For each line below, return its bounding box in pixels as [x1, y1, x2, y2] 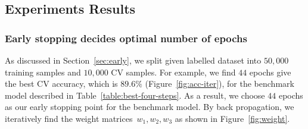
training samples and [5, 65, 81, 78]
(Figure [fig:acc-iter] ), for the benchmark [145, 77, 294, 90]
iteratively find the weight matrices [5, 112, 133, 124]
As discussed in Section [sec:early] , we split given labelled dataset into [5, 54, 262, 66]
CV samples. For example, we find [111, 65, 236, 78]
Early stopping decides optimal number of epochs [5, 30, 248, 45]
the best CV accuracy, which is [5, 77, 118, 90]
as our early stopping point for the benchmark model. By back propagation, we [5, 100, 294, 113]
